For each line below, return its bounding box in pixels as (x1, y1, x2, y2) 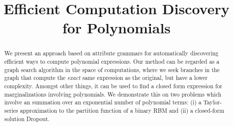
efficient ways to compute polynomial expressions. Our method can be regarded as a (4, 57, 220, 66)
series (4, 106, 18, 114)
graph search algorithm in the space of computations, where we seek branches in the (4, 65, 220, 74)
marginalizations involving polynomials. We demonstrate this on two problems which (4, 90, 222, 98)
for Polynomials (62, 18, 171, 38)
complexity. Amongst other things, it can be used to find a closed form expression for (4, 81, 223, 90)
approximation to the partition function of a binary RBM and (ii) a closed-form (20, 106, 225, 114)
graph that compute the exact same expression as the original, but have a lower (4, 74, 208, 82)
